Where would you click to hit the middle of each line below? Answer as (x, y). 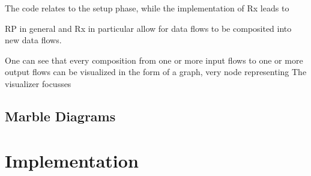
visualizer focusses (38, 83)
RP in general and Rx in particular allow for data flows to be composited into (148, 28)
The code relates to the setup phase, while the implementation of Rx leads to (147, 8)
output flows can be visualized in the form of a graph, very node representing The (156, 72)
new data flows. (33, 40)
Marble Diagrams (60, 116)
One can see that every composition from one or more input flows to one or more (154, 60)
